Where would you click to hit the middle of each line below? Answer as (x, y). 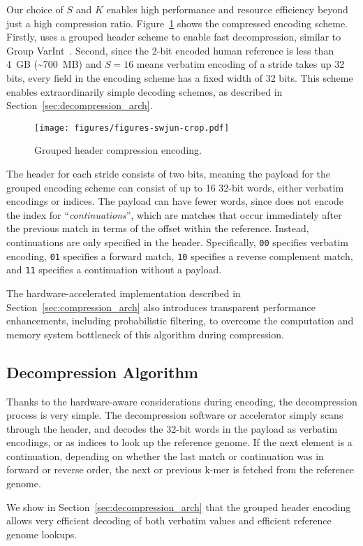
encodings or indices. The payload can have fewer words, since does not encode (175, 201)
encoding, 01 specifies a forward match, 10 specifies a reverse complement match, (180, 256)
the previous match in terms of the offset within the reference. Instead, (158, 228)
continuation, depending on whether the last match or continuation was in (165, 455)
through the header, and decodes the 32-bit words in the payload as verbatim (172, 428)
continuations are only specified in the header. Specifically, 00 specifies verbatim (177, 242)
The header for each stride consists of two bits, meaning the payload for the (169, 173)
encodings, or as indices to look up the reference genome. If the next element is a (179, 442)
